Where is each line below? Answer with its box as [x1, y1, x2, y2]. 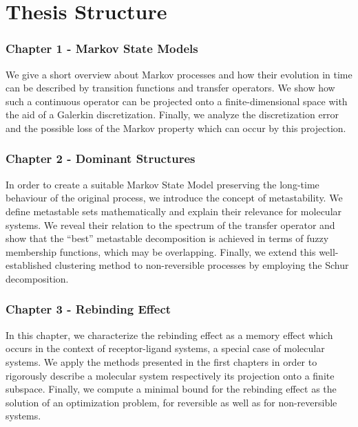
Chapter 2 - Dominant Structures [6, 150, 196, 167]
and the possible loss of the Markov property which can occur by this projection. [6, 120, 346, 135]
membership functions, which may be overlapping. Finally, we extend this [6, 244, 316, 259]
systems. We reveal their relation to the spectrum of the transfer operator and [6, 217, 335, 232]
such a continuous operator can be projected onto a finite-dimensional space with [6, 94, 348, 108]
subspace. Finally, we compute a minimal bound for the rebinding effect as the [6, 382, 337, 396]
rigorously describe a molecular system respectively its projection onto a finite [6, 368, 335, 382]
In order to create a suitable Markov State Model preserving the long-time [6, 177, 319, 191]
